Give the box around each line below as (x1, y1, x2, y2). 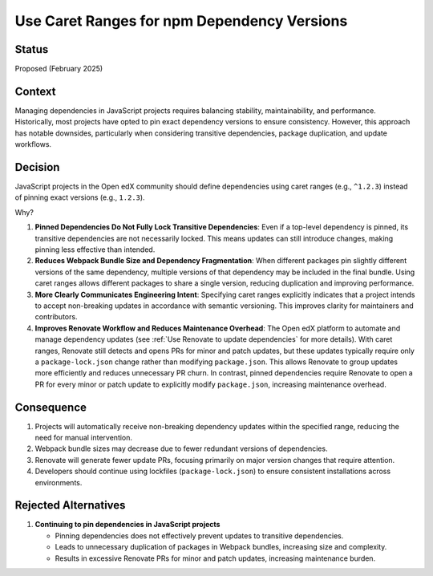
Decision (14, 160, 60, 174)
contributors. (34, 312, 78, 322)
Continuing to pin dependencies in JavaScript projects (34, 520, 221, 529)
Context (14, 84, 56, 98)
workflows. (14, 140, 52, 149)
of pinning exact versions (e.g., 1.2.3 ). (14, 193, 145, 202)
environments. (34, 477, 83, 487)
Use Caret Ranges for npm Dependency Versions (14, 12, 348, 30)
